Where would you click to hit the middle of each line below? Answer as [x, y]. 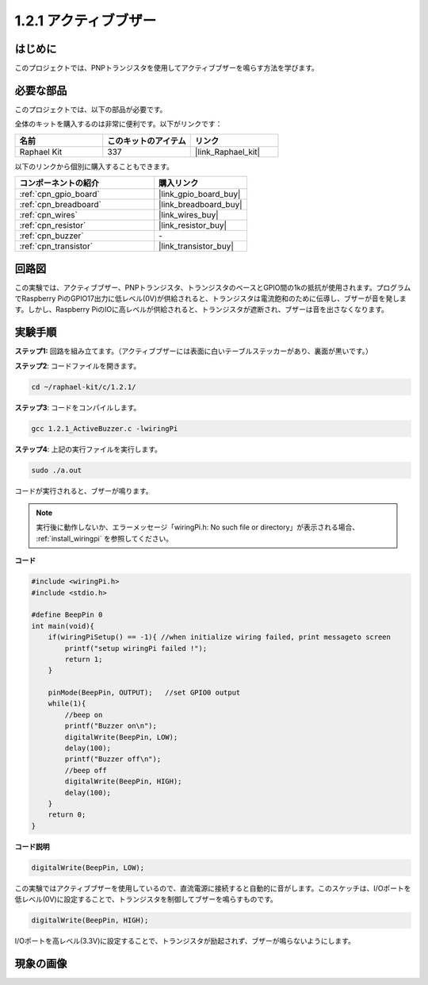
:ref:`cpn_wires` [49, 215]
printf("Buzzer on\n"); [111, 726]
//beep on [84, 715]
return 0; [67, 815]
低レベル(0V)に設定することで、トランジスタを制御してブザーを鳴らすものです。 [146, 899]
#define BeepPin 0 [67, 615]
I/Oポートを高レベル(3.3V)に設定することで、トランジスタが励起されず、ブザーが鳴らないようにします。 [185, 941]
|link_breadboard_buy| [201, 205]
